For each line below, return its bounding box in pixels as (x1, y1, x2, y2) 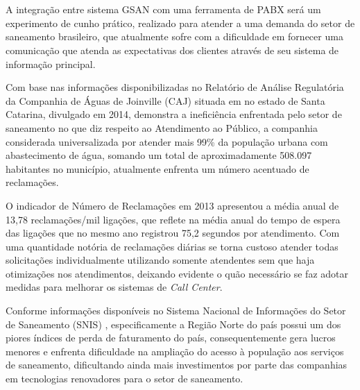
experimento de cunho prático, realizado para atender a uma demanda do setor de (6, 15, 355, 30)
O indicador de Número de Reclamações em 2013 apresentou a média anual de (6, 198, 339, 212)
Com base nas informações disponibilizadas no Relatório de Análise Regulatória (6, 80, 344, 94)
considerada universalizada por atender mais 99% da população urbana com (6, 134, 328, 149)
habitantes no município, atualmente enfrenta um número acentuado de (6, 161, 309, 176)
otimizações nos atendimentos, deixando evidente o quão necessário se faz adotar (6, 266, 348, 280)
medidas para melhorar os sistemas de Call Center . (6, 280, 223, 294)
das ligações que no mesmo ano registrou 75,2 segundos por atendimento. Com (6, 226, 340, 240)
